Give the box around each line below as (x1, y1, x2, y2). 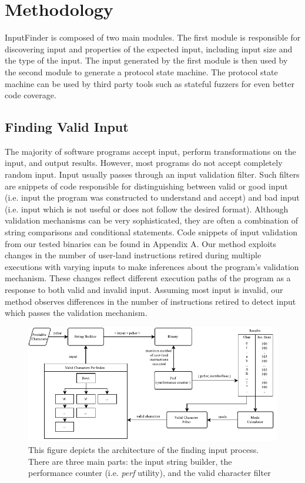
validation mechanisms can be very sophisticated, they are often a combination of (5, 214, 298, 226)
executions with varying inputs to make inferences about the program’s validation (5, 260, 299, 272)
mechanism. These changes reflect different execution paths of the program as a (5, 272, 291, 284)
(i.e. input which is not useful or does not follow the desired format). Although (5, 202, 289, 215)
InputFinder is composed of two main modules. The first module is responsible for (5, 31, 301, 44)
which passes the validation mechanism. (5, 307, 148, 319)
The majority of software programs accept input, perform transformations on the (5, 145, 296, 157)
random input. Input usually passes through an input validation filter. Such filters (5, 168, 300, 181)
